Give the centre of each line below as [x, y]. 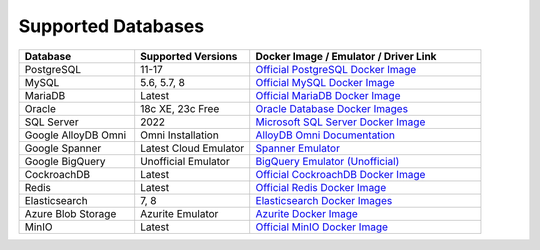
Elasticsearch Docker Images [324, 200]
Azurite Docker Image [307, 213]
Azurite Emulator [179, 213]
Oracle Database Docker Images [332, 108]
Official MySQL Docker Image [325, 82]
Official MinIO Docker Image [322, 227]
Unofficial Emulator [185, 161]
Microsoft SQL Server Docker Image [340, 122]
